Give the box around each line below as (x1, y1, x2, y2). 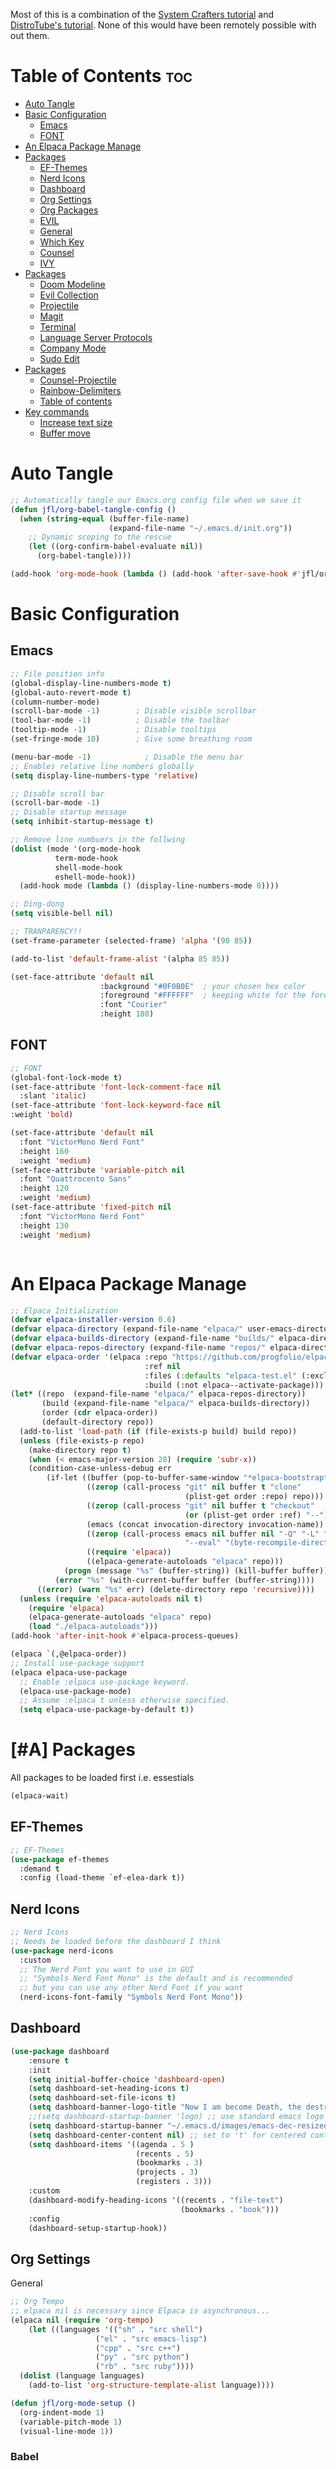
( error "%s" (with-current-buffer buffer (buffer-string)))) (54, 1575, 315, 1585)
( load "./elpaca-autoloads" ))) (28, 1622, 159, 1632)
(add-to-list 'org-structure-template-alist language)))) (28, 2380, 275, 2391)
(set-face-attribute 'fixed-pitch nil (10, 1202, 172, 1213)
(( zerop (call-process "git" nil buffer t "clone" (86, 1482, 302, 1493)
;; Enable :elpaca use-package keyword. (19, 1677, 190, 1687)
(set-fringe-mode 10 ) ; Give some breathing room (10, 734, 253, 744)
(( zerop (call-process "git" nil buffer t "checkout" (86, 1500, 315, 1511)
